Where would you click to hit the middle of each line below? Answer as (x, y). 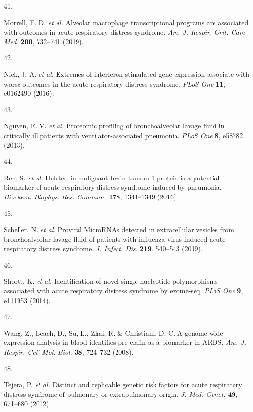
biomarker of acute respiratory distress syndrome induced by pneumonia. (113, 187)
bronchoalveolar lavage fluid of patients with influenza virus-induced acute (115, 239)
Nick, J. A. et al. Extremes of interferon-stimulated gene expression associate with (127, 74)
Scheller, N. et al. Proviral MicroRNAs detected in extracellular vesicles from (119, 229)
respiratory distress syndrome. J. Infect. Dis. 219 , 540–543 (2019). (103, 248)
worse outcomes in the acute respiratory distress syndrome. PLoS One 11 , (115, 83)
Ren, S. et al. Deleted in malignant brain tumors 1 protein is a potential (112, 177)
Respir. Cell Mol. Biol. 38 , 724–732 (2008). (69, 352)
